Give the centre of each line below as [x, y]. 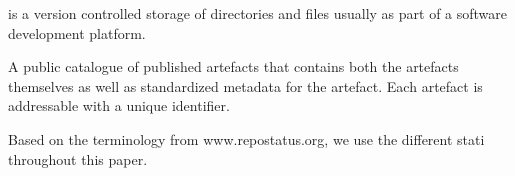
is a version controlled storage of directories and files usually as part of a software [258, 13]
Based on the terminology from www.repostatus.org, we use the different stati [246, 138]
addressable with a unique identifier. [119, 105]
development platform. [77, 32]
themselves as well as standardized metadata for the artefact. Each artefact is [245, 85]
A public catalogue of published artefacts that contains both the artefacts [233, 66]
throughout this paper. [78, 158]
